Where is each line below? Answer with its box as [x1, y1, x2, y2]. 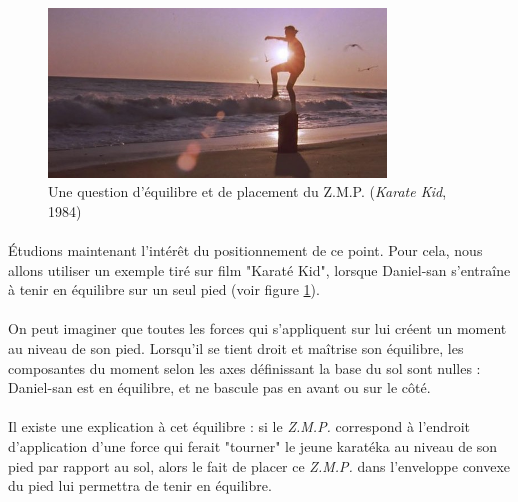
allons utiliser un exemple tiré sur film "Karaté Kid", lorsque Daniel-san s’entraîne [8, 259, 511, 280]
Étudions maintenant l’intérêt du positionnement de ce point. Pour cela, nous [8, 239, 483, 260]
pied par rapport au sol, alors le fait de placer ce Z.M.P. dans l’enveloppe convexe [8, 455, 511, 476]
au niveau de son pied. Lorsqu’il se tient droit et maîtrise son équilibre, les [8, 337, 464, 358]
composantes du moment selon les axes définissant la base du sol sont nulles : [8, 357, 481, 378]
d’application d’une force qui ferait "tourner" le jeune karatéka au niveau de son [8, 435, 498, 456]
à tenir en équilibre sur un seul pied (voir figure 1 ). [8, 279, 320, 300]
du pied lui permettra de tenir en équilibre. [8, 475, 272, 496]
